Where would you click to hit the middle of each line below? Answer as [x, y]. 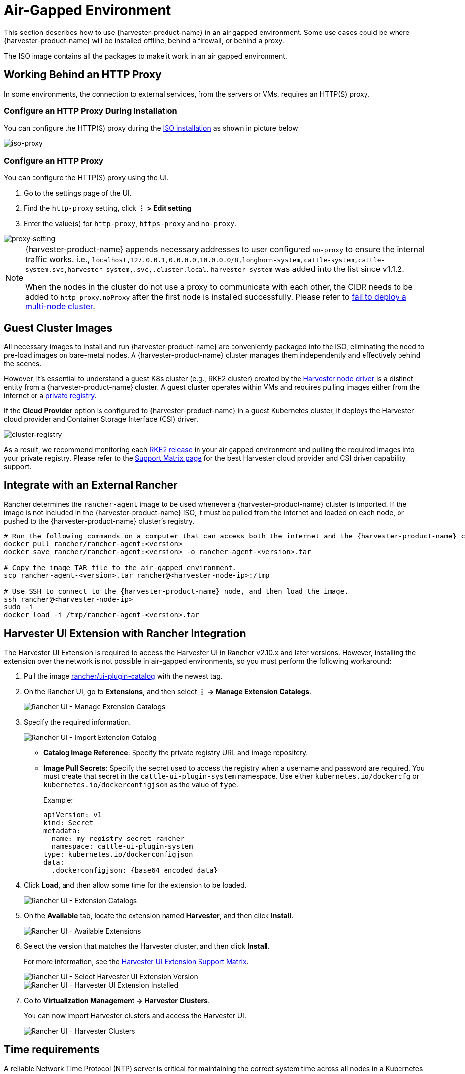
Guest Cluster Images [58, 328]
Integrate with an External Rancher [91, 485]
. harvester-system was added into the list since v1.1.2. [305, 269]
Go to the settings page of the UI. [78, 193]
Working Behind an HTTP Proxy [83, 75]
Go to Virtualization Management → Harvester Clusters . [117, 1000]
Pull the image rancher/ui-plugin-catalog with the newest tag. [123, 676]
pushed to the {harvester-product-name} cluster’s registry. [99, 521]
